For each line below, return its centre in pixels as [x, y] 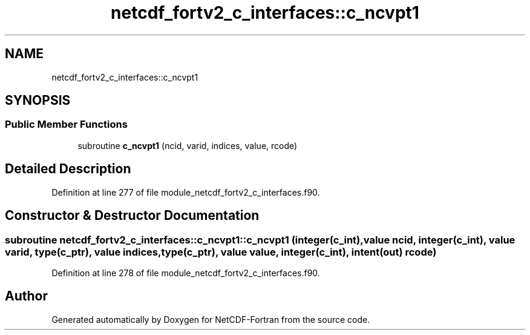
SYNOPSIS [38, 101]
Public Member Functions [66, 124]
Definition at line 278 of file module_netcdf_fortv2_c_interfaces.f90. [186, 273]
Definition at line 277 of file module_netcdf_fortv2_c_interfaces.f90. [186, 192]
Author [26, 296]
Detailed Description [68, 169]
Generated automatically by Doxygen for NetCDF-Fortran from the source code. [211, 319]
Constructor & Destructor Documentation [132, 216]
